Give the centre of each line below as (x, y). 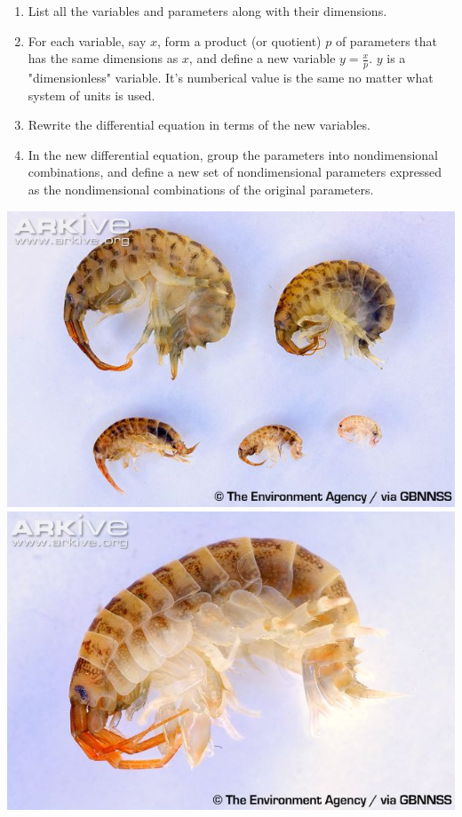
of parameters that (386, 40)
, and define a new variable (262, 58)
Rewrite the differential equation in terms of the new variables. (199, 125)
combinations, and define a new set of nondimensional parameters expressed (235, 172)
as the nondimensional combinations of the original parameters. (201, 189)
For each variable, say (87, 40)
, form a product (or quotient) (239, 40)
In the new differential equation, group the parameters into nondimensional (233, 154)
